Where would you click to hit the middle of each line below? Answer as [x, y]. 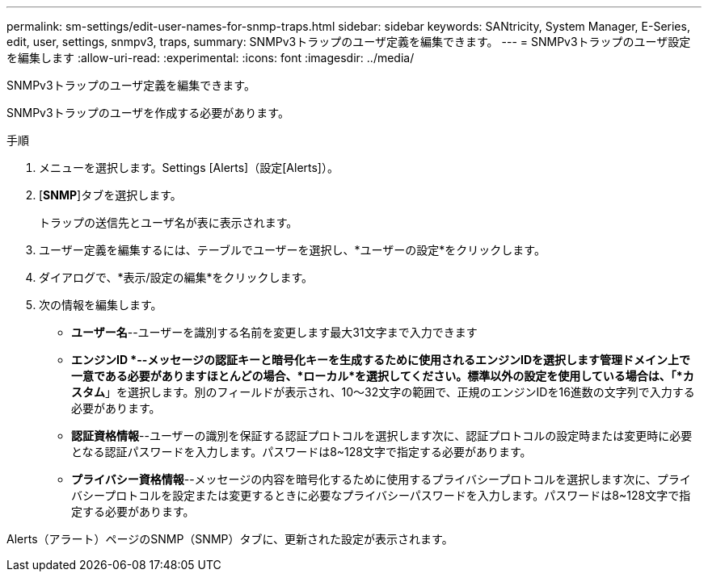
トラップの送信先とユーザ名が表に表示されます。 [169, 222]
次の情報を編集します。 [101, 305]
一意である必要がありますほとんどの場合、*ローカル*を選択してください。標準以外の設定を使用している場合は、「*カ [383, 376]
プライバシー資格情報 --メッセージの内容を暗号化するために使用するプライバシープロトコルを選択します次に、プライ [381, 479]
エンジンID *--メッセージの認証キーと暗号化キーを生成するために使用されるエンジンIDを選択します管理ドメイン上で [381, 360]
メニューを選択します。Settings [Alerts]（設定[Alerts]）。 [189, 168]
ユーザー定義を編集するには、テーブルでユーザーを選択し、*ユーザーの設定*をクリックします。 [292, 250]
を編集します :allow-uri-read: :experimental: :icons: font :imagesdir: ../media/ [211, 58]
